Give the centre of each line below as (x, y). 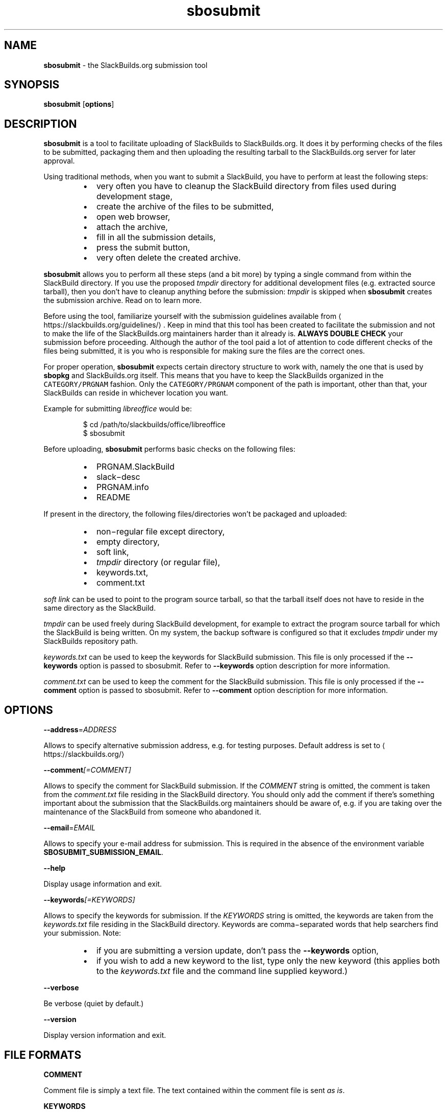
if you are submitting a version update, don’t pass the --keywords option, (237, 951)
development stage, (134, 196)
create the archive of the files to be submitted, (185, 207)
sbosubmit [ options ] (79, 104)
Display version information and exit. (105, 1035)
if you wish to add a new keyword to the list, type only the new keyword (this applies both (268, 961)
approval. (59, 161)
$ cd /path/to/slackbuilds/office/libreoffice (154, 425)
